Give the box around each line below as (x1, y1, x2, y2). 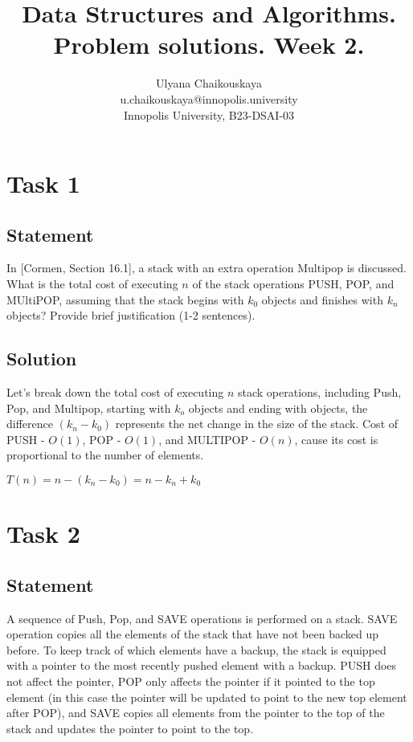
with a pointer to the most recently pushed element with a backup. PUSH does (6, 657, 397, 674)
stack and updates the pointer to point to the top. (6, 720, 254, 736)
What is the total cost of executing (6, 275, 178, 292)
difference (6, 415, 53, 432)
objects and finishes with (261, 291, 383, 308)
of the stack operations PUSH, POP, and (192, 275, 395, 292)
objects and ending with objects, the (188, 399, 368, 416)
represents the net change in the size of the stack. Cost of (115, 415, 399, 432)
